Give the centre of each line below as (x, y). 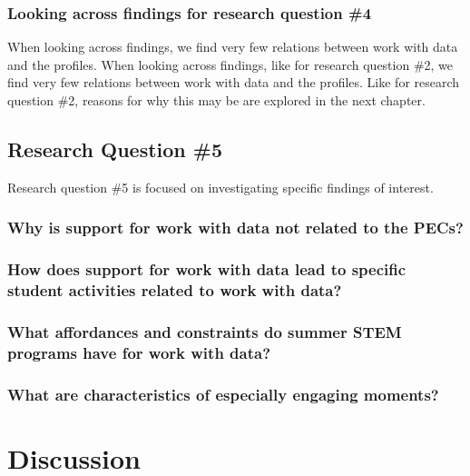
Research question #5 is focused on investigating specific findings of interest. (220, 187)
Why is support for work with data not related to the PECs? (235, 228)
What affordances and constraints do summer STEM (205, 331)
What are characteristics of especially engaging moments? (223, 394)
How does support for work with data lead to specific (207, 269)
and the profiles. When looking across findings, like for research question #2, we (230, 64)
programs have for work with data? (139, 352)
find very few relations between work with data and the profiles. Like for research (234, 82)
